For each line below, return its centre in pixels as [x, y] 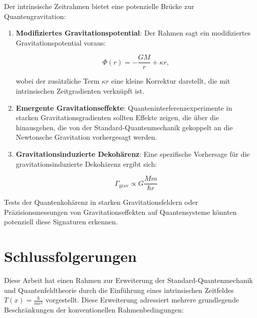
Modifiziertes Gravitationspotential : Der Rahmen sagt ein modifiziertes [133, 33]
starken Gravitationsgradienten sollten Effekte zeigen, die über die [117, 117]
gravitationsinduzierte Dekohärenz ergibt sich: [86, 164]
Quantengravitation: [35, 16]
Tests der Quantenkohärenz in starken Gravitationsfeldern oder [101, 202]
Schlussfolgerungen [70, 256]
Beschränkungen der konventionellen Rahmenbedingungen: [94, 310]
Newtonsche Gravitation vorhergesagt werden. [86, 137]
